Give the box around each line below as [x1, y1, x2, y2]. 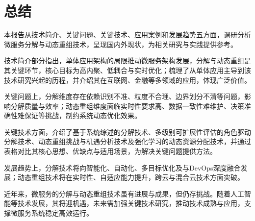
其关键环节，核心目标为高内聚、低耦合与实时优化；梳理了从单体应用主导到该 [4, 65, 251, 75]
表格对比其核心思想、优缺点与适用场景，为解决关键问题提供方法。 [4, 146, 217, 156]
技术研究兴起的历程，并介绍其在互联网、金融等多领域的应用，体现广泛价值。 [4, 74, 251, 85]
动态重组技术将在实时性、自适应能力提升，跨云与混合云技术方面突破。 [17, 172, 244, 182]
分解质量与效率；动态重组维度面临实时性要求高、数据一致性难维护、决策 [10, 100, 244, 111]
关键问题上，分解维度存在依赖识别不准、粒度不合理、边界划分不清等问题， [4, 91, 244, 101]
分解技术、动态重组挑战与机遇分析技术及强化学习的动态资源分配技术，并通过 [4, 136, 251, 147]
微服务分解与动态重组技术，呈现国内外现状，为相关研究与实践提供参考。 [4, 39, 237, 49]
